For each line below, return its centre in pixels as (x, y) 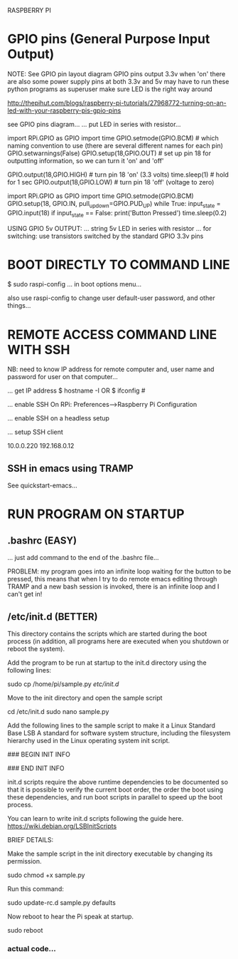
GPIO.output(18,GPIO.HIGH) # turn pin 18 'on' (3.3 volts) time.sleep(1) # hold (118, 175)
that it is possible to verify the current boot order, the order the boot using (115, 789)
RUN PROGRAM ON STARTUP (96, 514)
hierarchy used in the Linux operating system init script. (89, 741)
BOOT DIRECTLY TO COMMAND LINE (119, 265)
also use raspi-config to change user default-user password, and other (111, 298)
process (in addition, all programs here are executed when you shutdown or (118, 641)
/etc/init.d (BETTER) (53, 617)
